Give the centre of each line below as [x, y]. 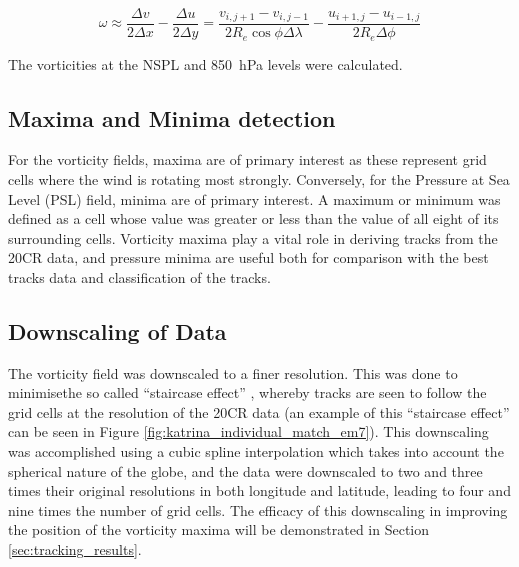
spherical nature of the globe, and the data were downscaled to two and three [245, 470]
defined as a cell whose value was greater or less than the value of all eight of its [253, 218]
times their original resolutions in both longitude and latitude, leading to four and [259, 490]
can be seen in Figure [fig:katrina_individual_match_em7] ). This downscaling [248, 431]
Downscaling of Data [117, 330]
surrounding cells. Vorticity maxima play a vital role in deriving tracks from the [253, 237]
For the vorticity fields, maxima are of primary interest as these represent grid [247, 159]
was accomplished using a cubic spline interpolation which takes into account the [256, 451]
